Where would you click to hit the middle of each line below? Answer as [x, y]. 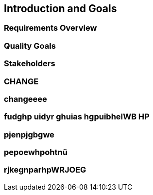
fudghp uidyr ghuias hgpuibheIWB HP [77, 117]
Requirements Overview [51, 28]
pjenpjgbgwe [29, 134]
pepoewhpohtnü [36, 152]
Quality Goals [30, 46]
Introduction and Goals [60, 9]
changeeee [25, 99]
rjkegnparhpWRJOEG [45, 170]
